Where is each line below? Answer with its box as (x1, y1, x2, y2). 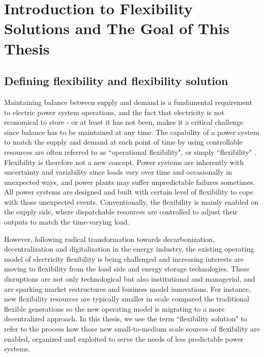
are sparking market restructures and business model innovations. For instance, (4, 283, 251, 294)
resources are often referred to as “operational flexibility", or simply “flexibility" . (4, 146, 256, 157)
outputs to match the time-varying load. (4, 216, 130, 227)
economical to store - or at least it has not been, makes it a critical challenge (4, 117, 244, 127)
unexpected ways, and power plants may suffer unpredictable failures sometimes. (4, 176, 255, 187)
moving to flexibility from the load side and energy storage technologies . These (4, 263, 249, 274)
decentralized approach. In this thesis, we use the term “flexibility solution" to (4, 313, 247, 324)
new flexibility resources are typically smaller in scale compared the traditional (4, 293, 249, 304)
